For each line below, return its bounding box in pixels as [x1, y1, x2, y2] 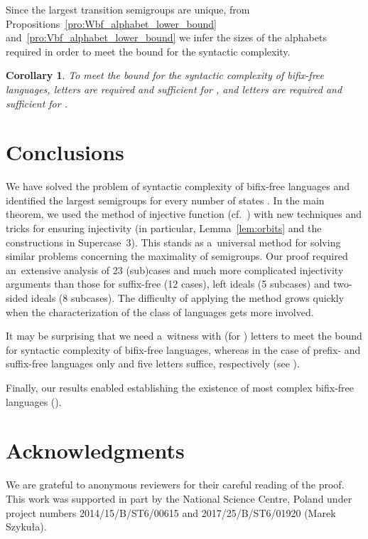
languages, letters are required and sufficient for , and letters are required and [6, 81, 342, 96]
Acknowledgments [6, 436, 185, 465]
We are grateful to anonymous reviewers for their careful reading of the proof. [6, 477, 345, 492]
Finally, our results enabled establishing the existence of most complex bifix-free [6, 380, 354, 394]
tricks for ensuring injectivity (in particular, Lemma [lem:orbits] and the [6, 221, 322, 236]
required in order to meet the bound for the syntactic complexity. [6, 43, 291, 58]
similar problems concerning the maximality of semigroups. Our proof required [6, 248, 348, 263]
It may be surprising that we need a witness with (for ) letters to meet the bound [6, 328, 362, 343]
